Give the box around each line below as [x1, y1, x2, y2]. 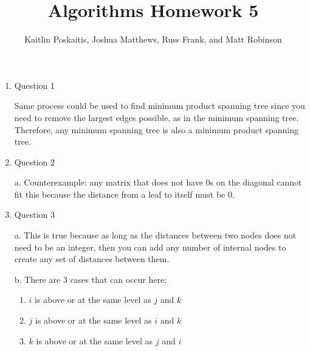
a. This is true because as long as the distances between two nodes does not [14, 229, 297, 242]
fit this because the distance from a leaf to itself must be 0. [14, 187, 235, 200]
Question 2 [14, 155, 55, 168]
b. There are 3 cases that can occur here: [14, 273, 167, 285]
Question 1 [14, 78, 55, 91]
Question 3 [14, 208, 55, 221]
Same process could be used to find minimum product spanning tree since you [14, 99, 305, 112]
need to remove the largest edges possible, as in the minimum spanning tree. [14, 111, 299, 123]
